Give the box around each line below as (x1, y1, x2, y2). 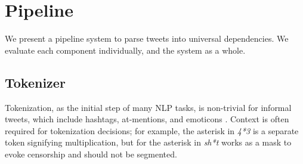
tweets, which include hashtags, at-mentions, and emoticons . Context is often (5, 113, 289, 125)
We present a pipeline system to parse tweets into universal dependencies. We (5, 32, 289, 45)
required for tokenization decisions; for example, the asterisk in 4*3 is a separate (5, 124, 299, 137)
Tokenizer (5, 73, 66, 91)
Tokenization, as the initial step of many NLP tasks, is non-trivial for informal (5, 101, 292, 113)
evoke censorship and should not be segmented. (5, 147, 177, 160)
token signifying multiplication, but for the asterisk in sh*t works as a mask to (5, 136, 292, 148)
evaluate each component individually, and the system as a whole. (5, 44, 246, 56)
